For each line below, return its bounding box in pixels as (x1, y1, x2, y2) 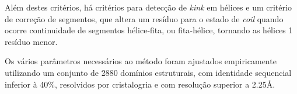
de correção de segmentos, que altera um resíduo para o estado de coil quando (5, 12, 284, 25)
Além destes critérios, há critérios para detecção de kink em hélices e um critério (5, 1, 292, 13)
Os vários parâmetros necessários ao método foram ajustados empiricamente (5, 55, 277, 67)
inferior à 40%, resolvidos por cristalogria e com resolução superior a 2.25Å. (5, 78, 275, 90)
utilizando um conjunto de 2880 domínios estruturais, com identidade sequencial (5, 66, 292, 78)
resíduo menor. (5, 35, 58, 47)
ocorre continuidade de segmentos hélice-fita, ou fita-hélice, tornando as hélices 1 (5, 24, 293, 36)
